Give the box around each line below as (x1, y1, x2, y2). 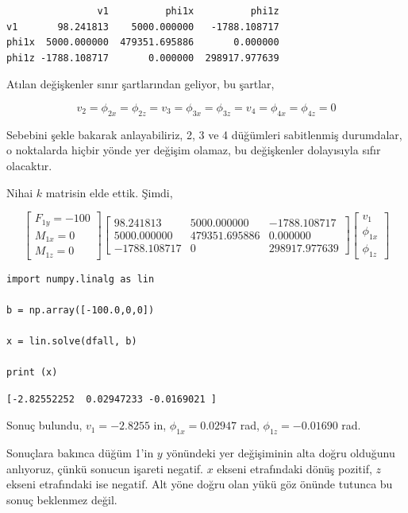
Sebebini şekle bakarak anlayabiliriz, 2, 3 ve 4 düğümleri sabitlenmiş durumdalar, (6, 126, 402, 142)
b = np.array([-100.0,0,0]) (6, 304, 155, 316)
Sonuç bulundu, (6, 417, 83, 433)
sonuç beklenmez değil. (6, 491, 117, 507)
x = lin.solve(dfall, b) (6, 335, 137, 347)
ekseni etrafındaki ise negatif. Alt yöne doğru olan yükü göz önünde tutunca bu (6, 476, 393, 492)
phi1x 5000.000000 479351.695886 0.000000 (6, 37, 279, 49)
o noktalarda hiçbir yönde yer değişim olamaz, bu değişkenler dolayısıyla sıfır (6, 142, 381, 158)
